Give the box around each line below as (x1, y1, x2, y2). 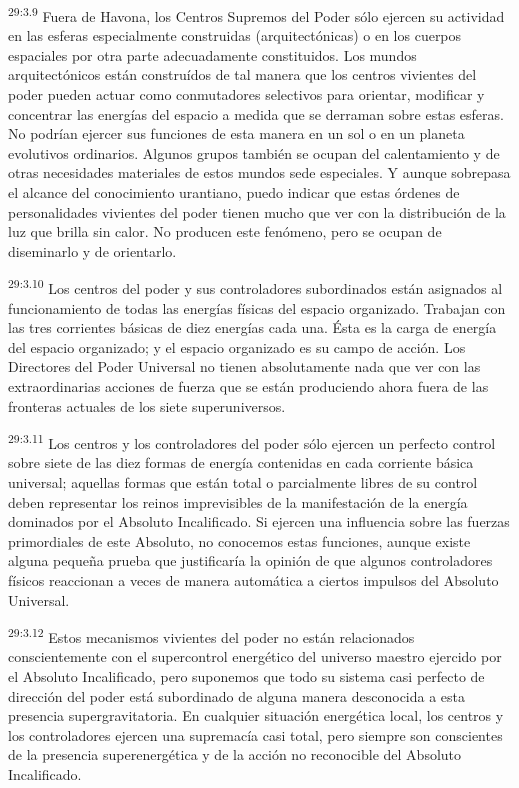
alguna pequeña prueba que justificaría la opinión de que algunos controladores (8, 550, 493, 571)
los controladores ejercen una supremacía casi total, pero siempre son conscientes (8, 724, 503, 745)
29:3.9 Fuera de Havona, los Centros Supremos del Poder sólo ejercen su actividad (8, 3, 505, 26)
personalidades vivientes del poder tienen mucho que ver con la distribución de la (8, 201, 506, 222)
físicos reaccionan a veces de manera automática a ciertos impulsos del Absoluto (8, 570, 499, 590)
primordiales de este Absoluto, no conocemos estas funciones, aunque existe (8, 530, 471, 551)
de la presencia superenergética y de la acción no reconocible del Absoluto (8, 744, 462, 765)
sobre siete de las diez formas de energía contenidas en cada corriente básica (8, 452, 474, 473)
